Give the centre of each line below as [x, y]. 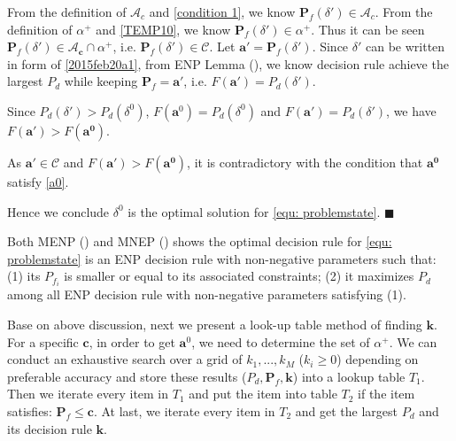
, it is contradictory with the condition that [305, 162]
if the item [386, 394]
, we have [411, 110]
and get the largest [346, 411]
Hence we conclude [58, 211]
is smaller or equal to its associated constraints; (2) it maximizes [239, 276]
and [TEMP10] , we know [163, 29]
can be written [405, 46]
